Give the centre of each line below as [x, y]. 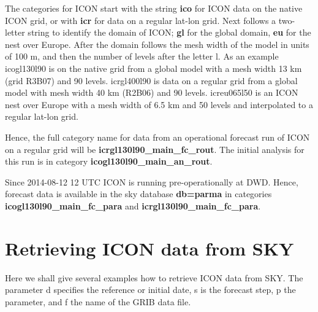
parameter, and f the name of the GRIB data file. [98, 301]
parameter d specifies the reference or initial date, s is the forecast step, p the [150, 290]
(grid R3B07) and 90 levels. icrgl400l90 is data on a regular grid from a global [151, 80]
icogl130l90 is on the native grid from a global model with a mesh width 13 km [153, 68]
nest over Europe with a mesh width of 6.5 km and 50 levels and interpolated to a [159, 104]
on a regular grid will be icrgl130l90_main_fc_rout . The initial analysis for [155, 149]
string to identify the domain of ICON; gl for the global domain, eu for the [169, 32]
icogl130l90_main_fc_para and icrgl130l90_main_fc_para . [133, 205]
